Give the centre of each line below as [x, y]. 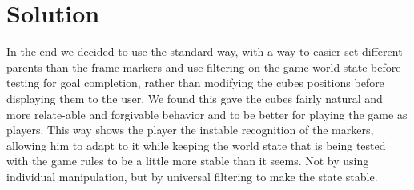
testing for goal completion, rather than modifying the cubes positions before [195, 83]
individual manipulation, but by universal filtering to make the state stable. [192, 176]
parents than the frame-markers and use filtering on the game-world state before [204, 67]
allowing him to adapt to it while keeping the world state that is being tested [196, 145]
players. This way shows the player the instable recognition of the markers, [190, 130]
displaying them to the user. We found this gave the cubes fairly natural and [195, 98]
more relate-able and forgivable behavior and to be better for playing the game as [207, 114]
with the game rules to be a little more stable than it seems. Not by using [188, 161]
